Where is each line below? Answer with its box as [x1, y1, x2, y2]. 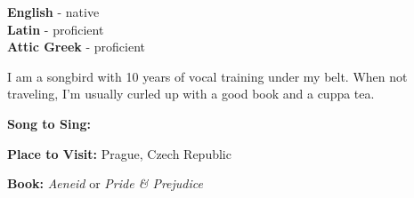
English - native [7, 3, 100, 20]
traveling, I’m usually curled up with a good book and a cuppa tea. [7, 84, 375, 103]
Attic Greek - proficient [7, 37, 145, 56]
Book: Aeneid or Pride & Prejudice [7, 174, 203, 193]
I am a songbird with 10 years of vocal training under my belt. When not [7, 67, 408, 85]
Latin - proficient [7, 20, 104, 38]
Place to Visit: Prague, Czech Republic [7, 144, 231, 162]
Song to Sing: [7, 114, 91, 132]
